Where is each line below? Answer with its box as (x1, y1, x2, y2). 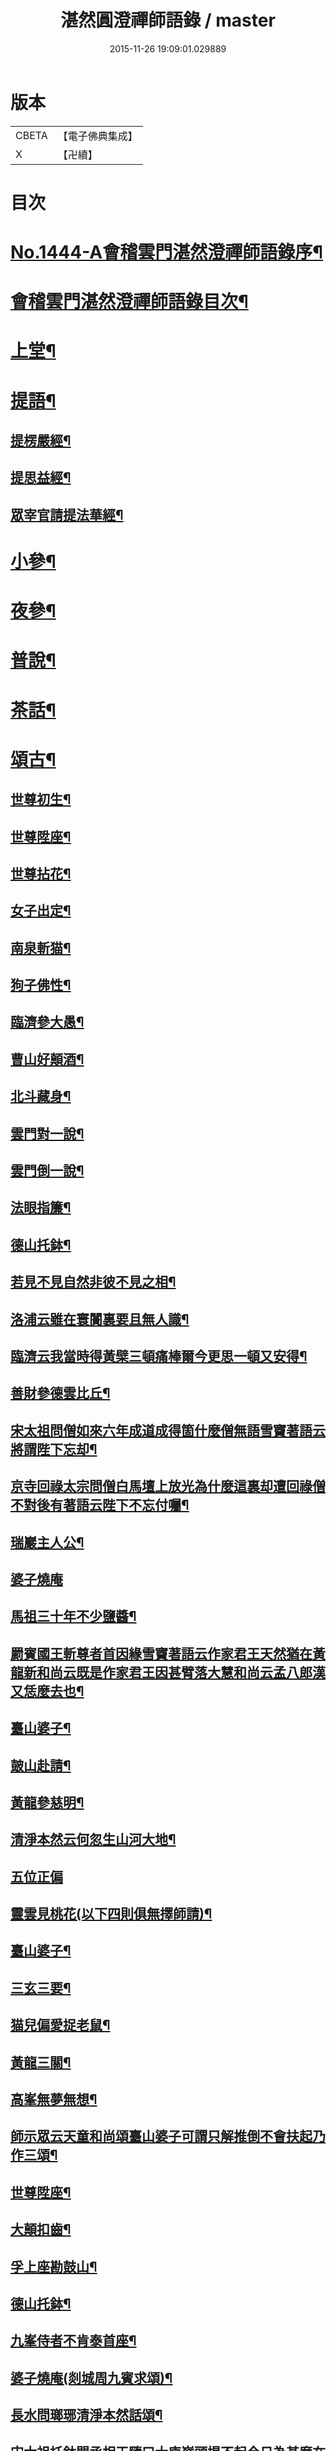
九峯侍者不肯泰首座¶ (10, 2332, 137, 2350)
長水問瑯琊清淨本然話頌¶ (10, 2407, 163, 2424)
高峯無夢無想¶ (10, 2091, 98, 2108)
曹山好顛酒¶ (10, 1051, 85, 1068)
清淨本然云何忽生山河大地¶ (10, 1831, 177, 1848)
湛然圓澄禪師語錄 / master (60, 9, 276, 32)
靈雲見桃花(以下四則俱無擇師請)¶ (10, 1906, 213, 1923)
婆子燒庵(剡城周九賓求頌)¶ (10, 2369, 173, 2386)
